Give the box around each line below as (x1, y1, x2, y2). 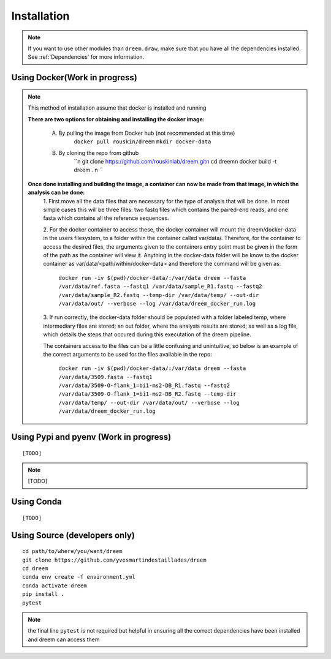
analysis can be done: (28, 189, 85, 196)
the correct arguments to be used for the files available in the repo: (43, 350, 213, 358)
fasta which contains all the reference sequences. (43, 214, 169, 222)
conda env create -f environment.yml (22, 573, 136, 581)
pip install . (22, 591, 64, 598)
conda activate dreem (22, 582, 87, 589)
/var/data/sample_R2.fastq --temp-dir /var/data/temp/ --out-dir (58, 292, 259, 298)
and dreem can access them (28, 636, 101, 643)
